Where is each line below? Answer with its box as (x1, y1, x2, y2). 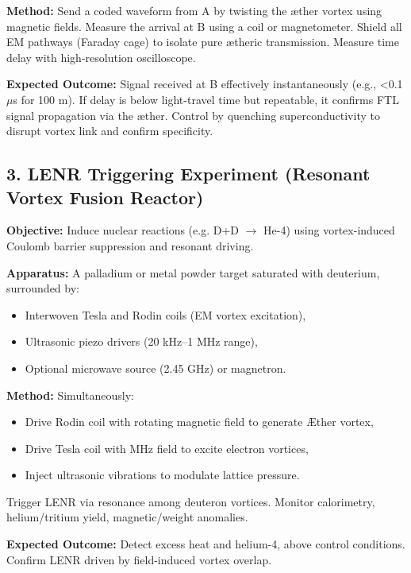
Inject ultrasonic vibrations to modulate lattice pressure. (25, 467, 300, 483)
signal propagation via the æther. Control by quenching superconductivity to (6, 106, 380, 123)
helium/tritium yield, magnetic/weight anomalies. (6, 509, 248, 525)
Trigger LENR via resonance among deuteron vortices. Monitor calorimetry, (6, 493, 375, 509)
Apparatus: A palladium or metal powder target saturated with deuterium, (6, 264, 380, 281)
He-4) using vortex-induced (263, 222, 395, 238)
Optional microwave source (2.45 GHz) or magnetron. (25, 359, 286, 376)
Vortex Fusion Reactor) (6, 184, 204, 209)
